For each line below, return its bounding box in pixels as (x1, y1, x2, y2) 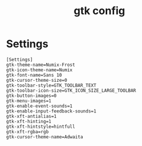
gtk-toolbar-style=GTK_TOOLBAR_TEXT (6, 82, 96, 88)
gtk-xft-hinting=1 (6, 118, 51, 124)
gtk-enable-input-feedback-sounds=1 (6, 108, 96, 114)
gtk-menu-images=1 (6, 98, 51, 104)
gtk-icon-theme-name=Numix (6, 67, 73, 73)
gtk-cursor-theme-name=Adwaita (6, 134, 83, 140)
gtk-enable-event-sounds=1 (6, 103, 73, 109)
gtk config (73, 4, 125, 18)
